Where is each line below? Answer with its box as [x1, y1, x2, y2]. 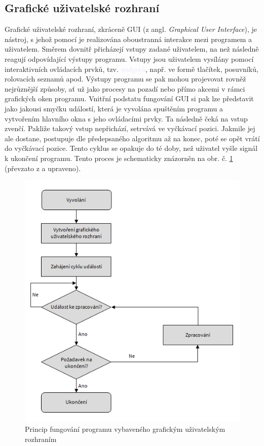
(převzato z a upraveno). [5, 163, 81, 173]
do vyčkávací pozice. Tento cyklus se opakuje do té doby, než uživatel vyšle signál [5, 143, 258, 153]
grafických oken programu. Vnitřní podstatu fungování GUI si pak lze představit [5, 93, 254, 104]
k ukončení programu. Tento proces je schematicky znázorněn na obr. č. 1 [5, 152, 233, 163]
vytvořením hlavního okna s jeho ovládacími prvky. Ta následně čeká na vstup [5, 113, 248, 124]
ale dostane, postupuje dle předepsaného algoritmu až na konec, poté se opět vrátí [5, 133, 260, 143]
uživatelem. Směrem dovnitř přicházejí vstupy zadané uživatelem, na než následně [5, 44, 259, 54]
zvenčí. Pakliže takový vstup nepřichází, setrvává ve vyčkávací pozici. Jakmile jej [5, 123, 255, 134]
